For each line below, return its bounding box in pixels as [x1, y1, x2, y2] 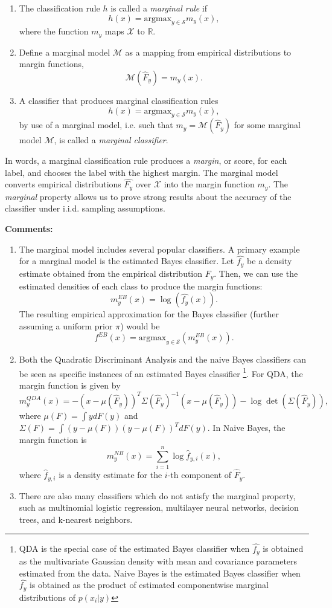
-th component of [167, 468, 232, 481]
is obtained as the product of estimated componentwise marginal [29, 578, 269, 591]
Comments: [5, 222, 53, 235]
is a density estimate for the [59, 468, 162, 481]
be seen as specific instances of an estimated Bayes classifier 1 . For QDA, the [19, 365, 303, 380]
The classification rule [19, 2, 100, 14]
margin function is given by [19, 379, 121, 392]
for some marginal [234, 118, 301, 131]
